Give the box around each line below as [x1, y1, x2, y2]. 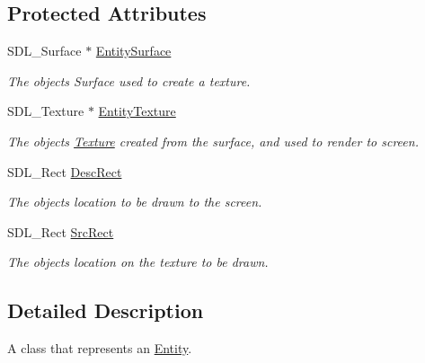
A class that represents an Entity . [7, 339, 192, 358]
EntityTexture [98, 102, 176, 120]
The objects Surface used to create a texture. [7, 71, 251, 90]
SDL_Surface [7, 41, 82, 60]
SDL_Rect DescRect [7, 162, 122, 181]
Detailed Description [7, 297, 204, 324]
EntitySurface [95, 41, 172, 60]
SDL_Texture [7, 102, 84, 120]
